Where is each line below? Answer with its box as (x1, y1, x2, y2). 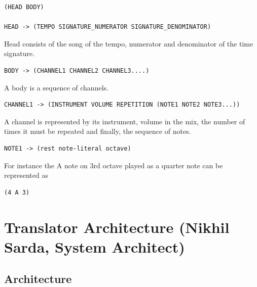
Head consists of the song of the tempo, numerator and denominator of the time (4, 38, 253, 49)
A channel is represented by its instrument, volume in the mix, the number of (4, 116, 245, 126)
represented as (4, 170, 48, 180)
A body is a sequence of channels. (4, 82, 108, 92)
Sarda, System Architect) (4, 236, 185, 257)
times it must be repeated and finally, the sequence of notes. (4, 126, 191, 136)
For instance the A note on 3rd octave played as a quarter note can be (4, 160, 223, 170)
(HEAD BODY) (4, 4, 44, 11)
